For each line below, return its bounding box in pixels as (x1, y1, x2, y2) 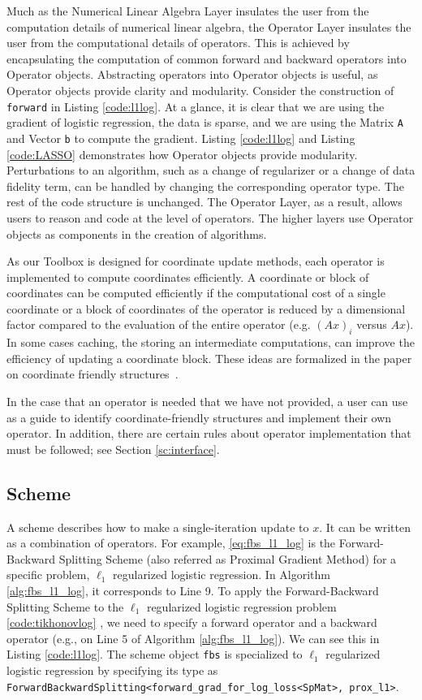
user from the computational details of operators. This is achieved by (6, 34, 350, 51)
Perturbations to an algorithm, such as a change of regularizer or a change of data (6, 162, 416, 179)
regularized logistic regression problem (146, 598, 337, 615)
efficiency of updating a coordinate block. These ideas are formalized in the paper (6, 349, 412, 366)
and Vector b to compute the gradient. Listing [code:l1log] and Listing (6, 129, 355, 146)
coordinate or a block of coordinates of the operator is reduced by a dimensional (6, 300, 406, 317)
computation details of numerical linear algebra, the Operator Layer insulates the (6, 18, 411, 35)
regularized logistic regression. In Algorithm (113, 566, 330, 583)
